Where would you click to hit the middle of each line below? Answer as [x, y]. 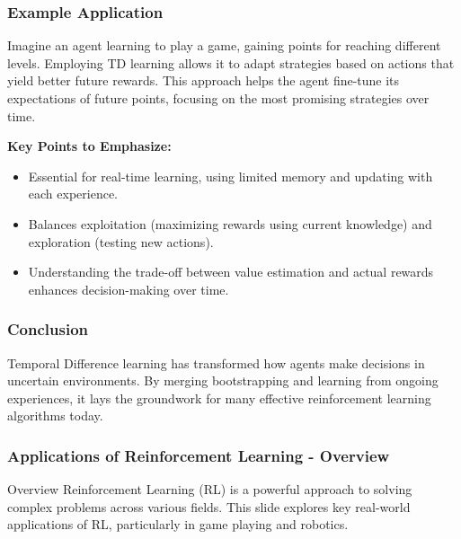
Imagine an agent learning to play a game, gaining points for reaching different [224, 45]
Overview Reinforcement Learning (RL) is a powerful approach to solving [210, 489]
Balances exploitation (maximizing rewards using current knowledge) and [230, 223]
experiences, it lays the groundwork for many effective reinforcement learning [219, 398]
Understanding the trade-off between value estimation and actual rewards [231, 272]
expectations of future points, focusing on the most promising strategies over [218, 98]
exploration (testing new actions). [121, 241]
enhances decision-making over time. [129, 289]
